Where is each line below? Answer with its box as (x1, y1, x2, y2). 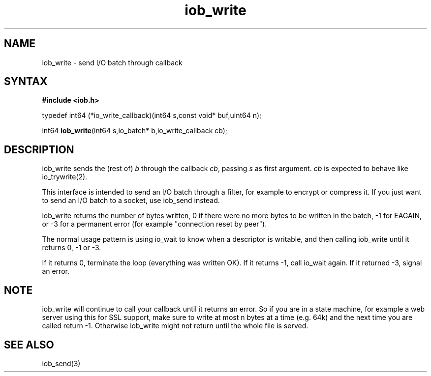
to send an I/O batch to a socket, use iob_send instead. (42, 196, 220, 205)
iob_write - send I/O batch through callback (42, 58, 183, 67)
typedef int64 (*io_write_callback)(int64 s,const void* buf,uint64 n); (42, 111, 262, 120)
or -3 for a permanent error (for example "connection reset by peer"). (42, 220, 267, 229)
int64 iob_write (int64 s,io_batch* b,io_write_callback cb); (42, 126, 228, 135)
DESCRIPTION (4, 143, 74, 156)
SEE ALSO (4, 338, 54, 351)
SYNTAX (4, 75, 48, 88)
